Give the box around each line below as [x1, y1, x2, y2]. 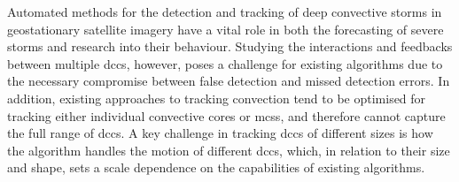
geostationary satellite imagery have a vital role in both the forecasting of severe [7, 19, 444, 38]
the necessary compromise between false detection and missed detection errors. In [7, 72, 450, 90]
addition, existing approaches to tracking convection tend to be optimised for [7, 88, 426, 107]
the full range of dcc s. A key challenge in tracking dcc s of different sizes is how [7, 124, 433, 142]
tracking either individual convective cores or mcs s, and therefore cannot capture [7, 106, 446, 125]
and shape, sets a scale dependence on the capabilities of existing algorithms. [7, 158, 425, 177]
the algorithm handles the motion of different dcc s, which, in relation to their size [7, 140, 450, 159]
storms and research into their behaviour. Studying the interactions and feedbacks [7, 37, 453, 56]
